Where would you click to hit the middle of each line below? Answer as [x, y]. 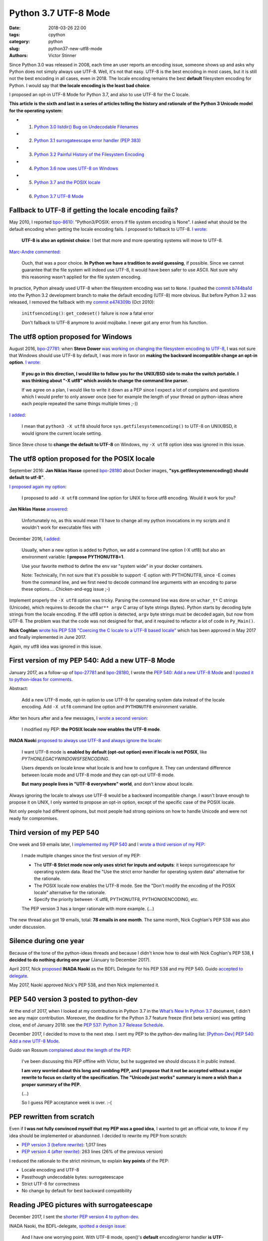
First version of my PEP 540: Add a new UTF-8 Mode [92, 660]
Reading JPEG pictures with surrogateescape [81, 1205]
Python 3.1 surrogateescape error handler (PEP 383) [87, 140]
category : [20, 42]
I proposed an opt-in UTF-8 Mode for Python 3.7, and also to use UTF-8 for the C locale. [100, 95]
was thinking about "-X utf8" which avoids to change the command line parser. [105, 381]
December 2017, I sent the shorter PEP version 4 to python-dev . [74, 1217]
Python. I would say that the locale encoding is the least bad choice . [80, 85]
